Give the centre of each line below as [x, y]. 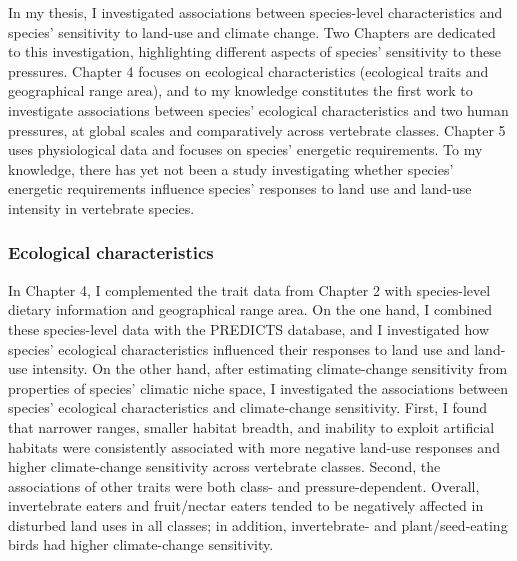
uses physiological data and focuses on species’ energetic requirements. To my [245, 149]
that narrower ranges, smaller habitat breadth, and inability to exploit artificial [251, 426]
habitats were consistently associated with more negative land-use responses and [254, 446]
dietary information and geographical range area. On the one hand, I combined [250, 309]
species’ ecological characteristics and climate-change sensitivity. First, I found [248, 407]
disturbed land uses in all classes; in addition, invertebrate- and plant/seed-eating [258, 524]
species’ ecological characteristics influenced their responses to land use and [239, 348]
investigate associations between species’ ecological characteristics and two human [258, 109]
